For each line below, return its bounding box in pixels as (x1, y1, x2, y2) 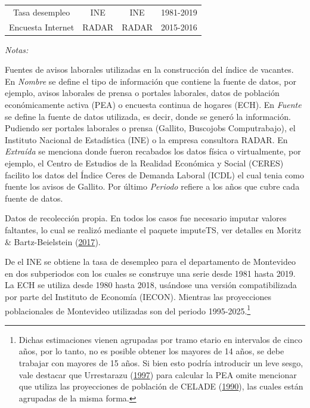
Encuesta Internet (9, 20, 75, 33)
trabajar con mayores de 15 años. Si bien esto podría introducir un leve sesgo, (18, 357, 303, 369)
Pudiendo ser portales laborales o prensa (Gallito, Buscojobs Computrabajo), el (5, 122, 296, 134)
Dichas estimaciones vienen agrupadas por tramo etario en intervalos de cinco (18, 333, 302, 345)
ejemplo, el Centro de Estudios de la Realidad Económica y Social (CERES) (5, 157, 284, 169)
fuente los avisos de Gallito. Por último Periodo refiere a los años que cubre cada (5, 180, 300, 193)
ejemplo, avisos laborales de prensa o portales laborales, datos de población (5, 86, 280, 99)
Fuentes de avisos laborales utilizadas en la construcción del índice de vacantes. (5, 63, 294, 76)
